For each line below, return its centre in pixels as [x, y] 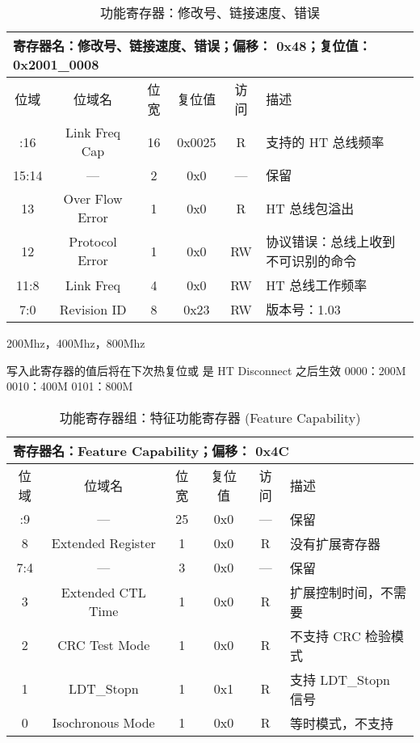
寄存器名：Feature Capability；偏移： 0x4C [151, 450]
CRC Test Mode [104, 645]
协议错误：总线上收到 [331, 241]
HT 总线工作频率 [317, 285]
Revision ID [93, 309]
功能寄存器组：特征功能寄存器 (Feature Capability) [210, 417]
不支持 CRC [325, 635]
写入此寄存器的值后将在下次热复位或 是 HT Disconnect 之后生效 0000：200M [206, 370]
